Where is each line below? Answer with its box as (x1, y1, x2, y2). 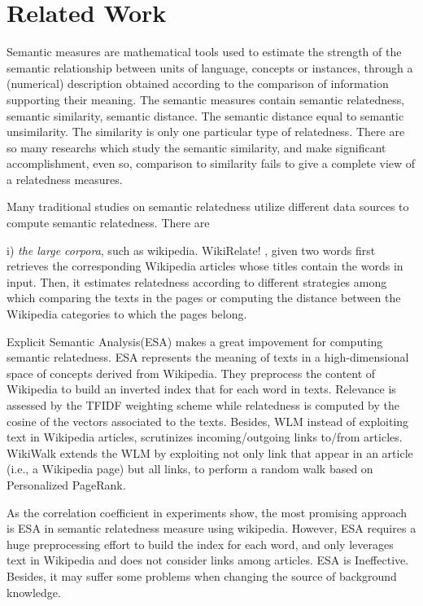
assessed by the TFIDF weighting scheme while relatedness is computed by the (7, 397, 399, 413)
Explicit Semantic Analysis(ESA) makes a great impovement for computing (7, 332, 383, 349)
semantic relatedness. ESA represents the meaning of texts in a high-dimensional (7, 349, 409, 366)
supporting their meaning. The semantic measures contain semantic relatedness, (7, 90, 405, 108)
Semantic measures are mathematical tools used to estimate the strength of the (7, 43, 402, 60)
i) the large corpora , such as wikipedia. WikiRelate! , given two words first (7, 241, 376, 258)
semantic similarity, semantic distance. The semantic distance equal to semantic (7, 107, 404, 124)
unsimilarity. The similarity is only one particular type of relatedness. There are (7, 123, 405, 140)
